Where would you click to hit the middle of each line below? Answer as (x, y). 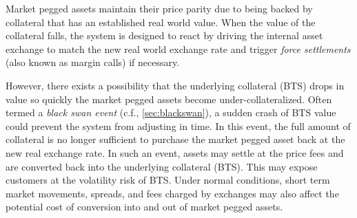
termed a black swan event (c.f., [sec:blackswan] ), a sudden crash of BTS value (171, 112)
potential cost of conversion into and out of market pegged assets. (144, 207)
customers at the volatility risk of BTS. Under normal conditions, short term (168, 180)
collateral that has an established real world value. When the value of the (161, 22)
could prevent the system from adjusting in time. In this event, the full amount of (178, 126)
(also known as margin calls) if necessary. (93, 62)
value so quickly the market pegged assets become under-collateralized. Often (169, 99)
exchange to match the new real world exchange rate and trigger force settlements (178, 48)
